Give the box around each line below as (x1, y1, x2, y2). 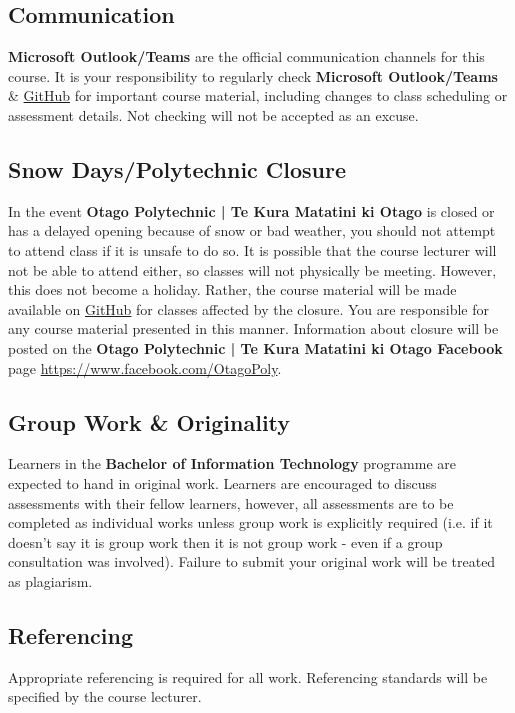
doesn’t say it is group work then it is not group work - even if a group (8, 531, 443, 552)
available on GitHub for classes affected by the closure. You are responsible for (8, 298, 490, 319)
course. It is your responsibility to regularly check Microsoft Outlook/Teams (8, 65, 498, 86)
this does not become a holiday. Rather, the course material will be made (8, 279, 457, 300)
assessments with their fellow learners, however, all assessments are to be (8, 492, 454, 513)
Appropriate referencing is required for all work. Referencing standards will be (8, 666, 488, 687)
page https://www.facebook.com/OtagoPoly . (8, 357, 282, 378)
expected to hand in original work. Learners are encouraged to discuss (8, 472, 437, 493)
